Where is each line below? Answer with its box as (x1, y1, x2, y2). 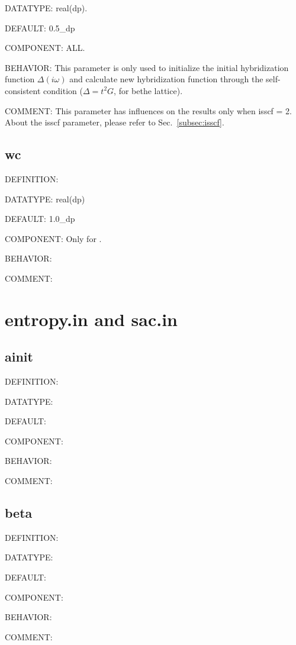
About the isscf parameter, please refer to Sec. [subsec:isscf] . (5, 116, 224, 128)
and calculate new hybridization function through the (69, 73, 263, 85)
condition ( (43, 84, 83, 96)
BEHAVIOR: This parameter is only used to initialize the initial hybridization (5, 61, 289, 73)
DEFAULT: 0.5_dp (5, 21, 75, 34)
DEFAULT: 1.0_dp (5, 212, 75, 225)
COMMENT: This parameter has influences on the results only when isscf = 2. (5, 104, 292, 117)
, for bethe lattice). (114, 84, 183, 96)
